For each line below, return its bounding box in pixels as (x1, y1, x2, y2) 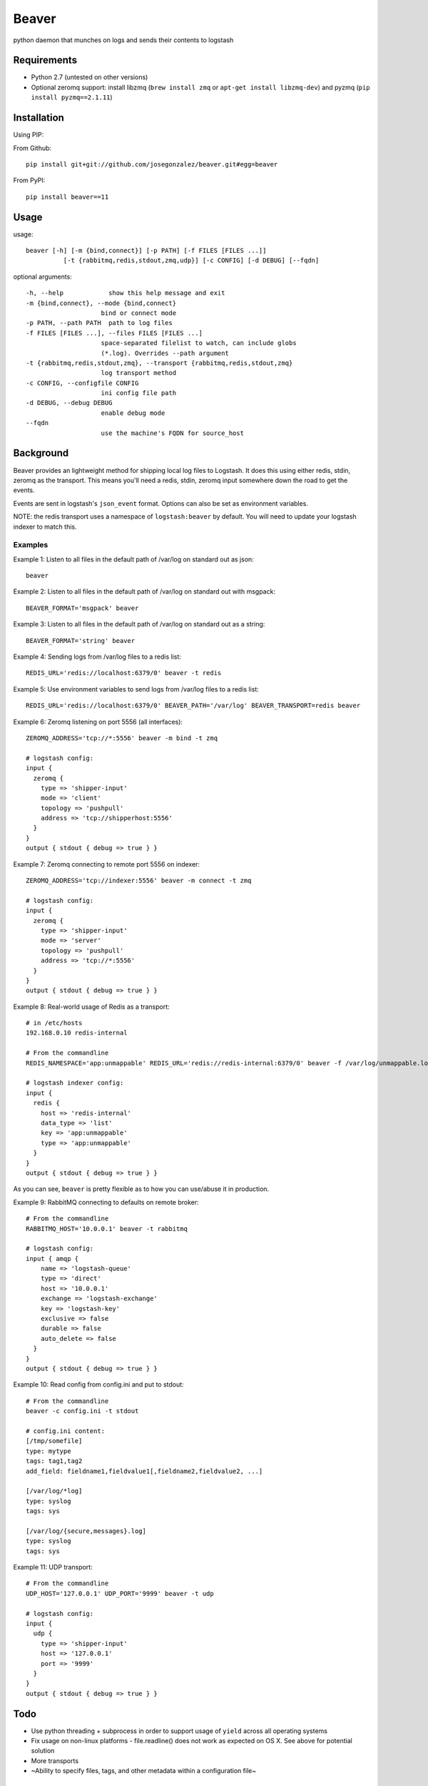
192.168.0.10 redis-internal (26, 1029, 128, 1037)
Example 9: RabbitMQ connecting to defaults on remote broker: (13, 1197, 199, 1207)
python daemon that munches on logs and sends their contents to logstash (13, 36, 234, 44)
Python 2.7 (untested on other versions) (31, 73, 148, 81)
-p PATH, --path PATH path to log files (26, 319, 173, 327)
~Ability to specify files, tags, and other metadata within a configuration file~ (31, 1767, 257, 1775)
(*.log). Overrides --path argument (101, 349, 230, 357)
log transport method (101, 369, 177, 377)
